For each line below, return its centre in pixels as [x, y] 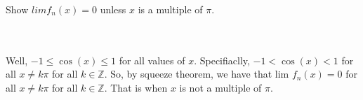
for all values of [152, 60]
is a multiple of [170, 9]
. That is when [136, 87]
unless [113, 9]
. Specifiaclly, [222, 60]
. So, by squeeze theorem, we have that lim [197, 74]
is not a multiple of [220, 87]
